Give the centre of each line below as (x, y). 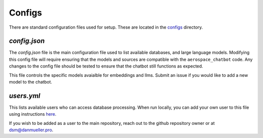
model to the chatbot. (30, 82)
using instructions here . (33, 114)
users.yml (25, 95)
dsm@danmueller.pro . (31, 130)
